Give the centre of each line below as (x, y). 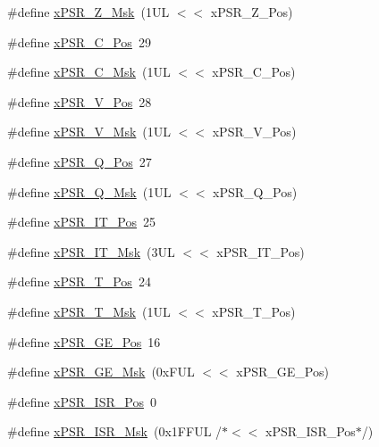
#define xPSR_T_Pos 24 (79, 281)
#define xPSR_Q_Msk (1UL (89, 191)
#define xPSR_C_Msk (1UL (89, 72)
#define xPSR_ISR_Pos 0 (82, 401)
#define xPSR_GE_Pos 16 (84, 341)
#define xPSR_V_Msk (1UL (89, 132)
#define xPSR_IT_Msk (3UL (91, 251)
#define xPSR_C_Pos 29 (79, 41)
